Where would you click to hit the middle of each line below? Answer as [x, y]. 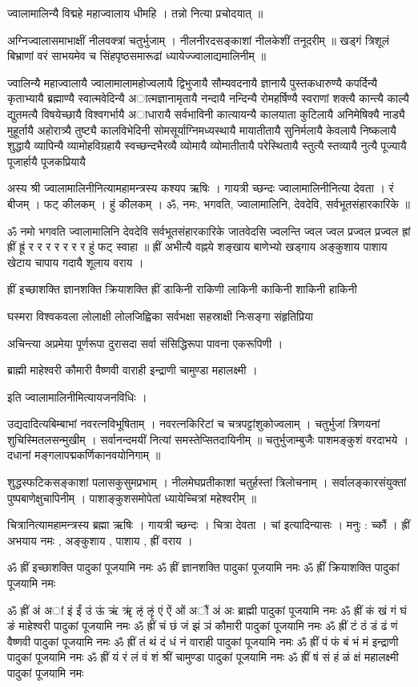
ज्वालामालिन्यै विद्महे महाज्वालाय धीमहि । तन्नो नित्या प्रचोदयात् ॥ [135, 13]
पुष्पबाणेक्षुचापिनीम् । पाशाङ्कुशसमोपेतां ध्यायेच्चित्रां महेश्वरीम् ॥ [132, 497]
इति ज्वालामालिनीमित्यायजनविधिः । [77, 396]
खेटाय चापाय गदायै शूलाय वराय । [76, 262]
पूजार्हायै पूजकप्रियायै [46, 161]
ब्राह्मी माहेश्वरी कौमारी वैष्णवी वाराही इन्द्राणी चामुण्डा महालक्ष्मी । [133, 370]
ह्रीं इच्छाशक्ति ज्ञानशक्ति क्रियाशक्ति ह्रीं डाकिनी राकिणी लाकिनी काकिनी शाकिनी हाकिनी [182, 289]
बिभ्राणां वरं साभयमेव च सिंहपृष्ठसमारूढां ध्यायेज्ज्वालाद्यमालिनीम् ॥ [137, 56]
